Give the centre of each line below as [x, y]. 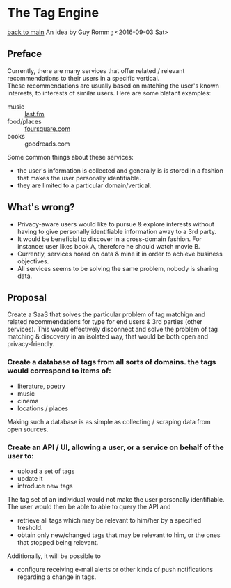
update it [30, 478]
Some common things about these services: [70, 157]
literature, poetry [41, 386]
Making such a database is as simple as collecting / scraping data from [109, 421]
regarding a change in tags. [57, 577]
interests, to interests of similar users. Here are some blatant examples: [109, 93]
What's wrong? [41, 207]
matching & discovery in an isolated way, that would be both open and [108, 336]
